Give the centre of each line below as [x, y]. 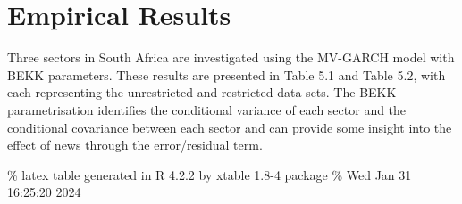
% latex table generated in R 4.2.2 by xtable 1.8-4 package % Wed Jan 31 [210, 174]
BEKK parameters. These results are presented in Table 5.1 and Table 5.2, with [227, 74]
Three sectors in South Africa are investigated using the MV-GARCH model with [231, 57]
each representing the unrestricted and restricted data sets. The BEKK [202, 92]
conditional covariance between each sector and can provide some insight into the [230, 127]
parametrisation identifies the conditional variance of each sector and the [207, 109]
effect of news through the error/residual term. [135, 145]
